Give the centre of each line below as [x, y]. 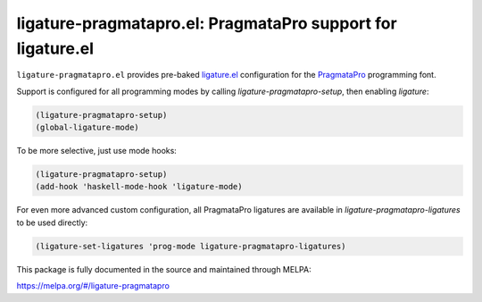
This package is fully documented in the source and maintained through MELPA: [164, 269]
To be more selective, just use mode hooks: [97, 151]
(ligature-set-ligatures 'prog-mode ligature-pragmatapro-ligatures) [191, 246]
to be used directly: [52, 222]
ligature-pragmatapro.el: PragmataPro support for [207, 23]
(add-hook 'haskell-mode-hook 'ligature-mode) [139, 187]
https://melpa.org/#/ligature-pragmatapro [93, 286]
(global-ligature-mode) [87, 128]
